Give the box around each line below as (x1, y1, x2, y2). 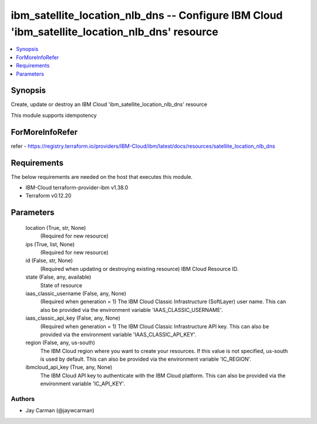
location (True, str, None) (25, 224, 86, 231)
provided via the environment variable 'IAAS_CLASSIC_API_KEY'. (40, 331, 197, 338)
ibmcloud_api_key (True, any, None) (25, 364, 113, 371)
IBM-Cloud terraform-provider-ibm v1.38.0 (25, 184, 129, 191)
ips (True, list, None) (25, 240, 75, 247)
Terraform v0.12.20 (25, 192, 72, 199)
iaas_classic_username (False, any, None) (25, 290, 126, 297)
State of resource (40, 281, 83, 289)
